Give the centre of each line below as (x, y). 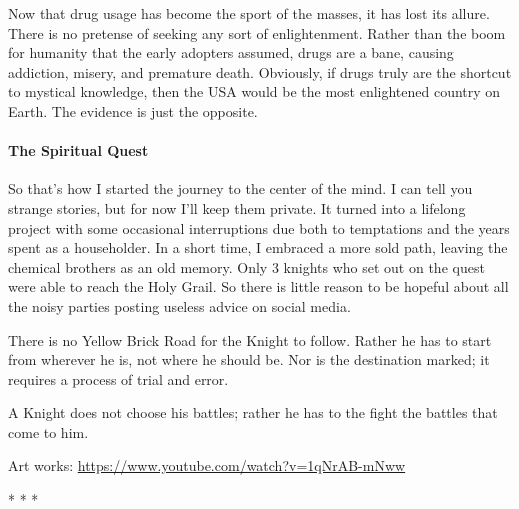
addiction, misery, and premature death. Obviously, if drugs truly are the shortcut (260, 71)
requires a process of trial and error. (118, 378)
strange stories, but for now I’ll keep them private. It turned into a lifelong (237, 207)
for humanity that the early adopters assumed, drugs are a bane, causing (231, 52)
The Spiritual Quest (78, 150)
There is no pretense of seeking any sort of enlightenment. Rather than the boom (257, 32)
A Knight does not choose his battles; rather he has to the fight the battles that (253, 412)
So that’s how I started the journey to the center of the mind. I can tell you (240, 188)
